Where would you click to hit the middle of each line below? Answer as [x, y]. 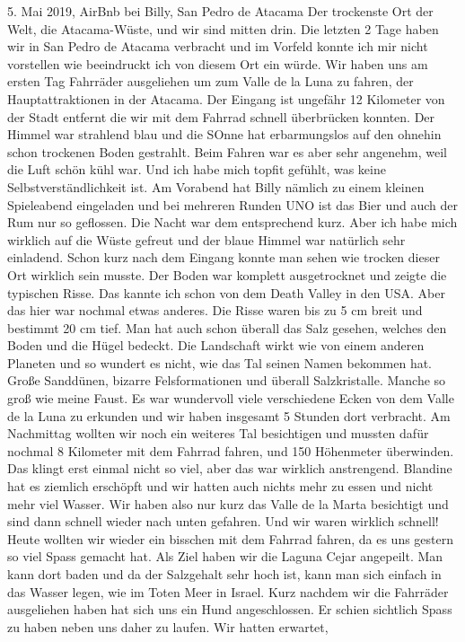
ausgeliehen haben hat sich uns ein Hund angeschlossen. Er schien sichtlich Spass [230, 609]
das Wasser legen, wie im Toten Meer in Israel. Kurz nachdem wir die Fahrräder [228, 591]
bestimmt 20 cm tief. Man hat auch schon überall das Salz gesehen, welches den [227, 327]
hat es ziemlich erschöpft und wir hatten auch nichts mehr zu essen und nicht [220, 486]
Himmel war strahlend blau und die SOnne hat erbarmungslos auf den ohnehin [224, 134]
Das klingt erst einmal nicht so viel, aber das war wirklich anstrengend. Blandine [230, 468]
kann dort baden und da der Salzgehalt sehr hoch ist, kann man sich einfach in [224, 574]
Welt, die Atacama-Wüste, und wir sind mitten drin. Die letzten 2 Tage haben [223, 28]
